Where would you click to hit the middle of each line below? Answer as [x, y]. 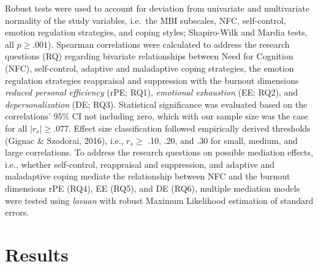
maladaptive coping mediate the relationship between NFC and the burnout [148, 176]
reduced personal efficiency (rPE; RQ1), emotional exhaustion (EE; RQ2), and [151, 92]
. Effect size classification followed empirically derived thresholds [189, 128]
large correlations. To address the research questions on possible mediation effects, [159, 152]
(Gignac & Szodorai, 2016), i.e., [64, 140]
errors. [17, 212]
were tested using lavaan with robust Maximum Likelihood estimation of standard [159, 200]
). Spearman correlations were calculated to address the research [169, 44]
